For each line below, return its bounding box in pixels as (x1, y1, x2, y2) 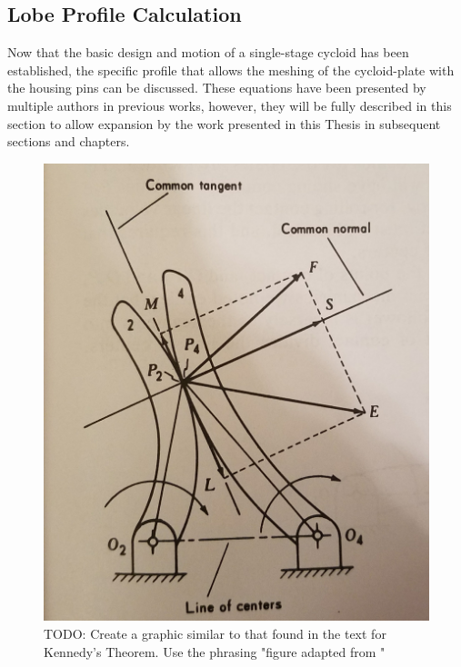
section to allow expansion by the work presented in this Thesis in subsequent (7, 114, 441, 133)
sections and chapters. (7, 132, 130, 151)
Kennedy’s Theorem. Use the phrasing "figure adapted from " (44, 642, 386, 661)
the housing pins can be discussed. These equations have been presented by (7, 78, 426, 97)
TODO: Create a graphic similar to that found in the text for (44, 624, 386, 643)
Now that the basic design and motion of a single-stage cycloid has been (7, 43, 409, 62)
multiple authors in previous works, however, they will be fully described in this (7, 95, 452, 114)
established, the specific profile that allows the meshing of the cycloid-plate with (7, 60, 455, 79)
